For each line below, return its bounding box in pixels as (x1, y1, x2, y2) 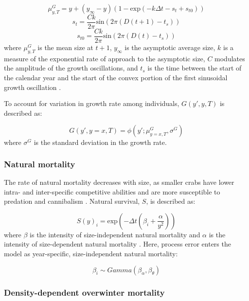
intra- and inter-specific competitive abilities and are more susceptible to (4, 186, 220, 196)
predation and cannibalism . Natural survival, (4, 196, 140, 206)
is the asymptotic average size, (124, 42, 215, 52)
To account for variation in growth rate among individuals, (4, 98, 179, 108)
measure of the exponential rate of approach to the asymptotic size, (4, 53, 205, 63)
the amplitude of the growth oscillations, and (4, 63, 138, 73)
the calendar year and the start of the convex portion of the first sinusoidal (4, 72, 228, 82)
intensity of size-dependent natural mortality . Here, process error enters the (4, 239, 231, 249)
